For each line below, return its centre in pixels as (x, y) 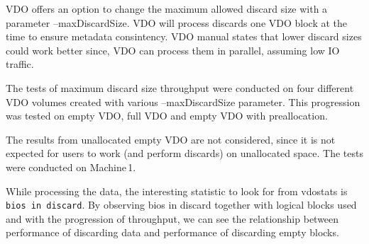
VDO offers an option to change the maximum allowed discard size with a (167, 8)
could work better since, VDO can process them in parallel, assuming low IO (173, 50)
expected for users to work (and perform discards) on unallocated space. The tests (184, 153)
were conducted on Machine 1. (71, 167)
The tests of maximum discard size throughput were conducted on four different (180, 87)
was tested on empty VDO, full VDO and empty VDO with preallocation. (167, 116)
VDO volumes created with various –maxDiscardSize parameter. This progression (183, 101)
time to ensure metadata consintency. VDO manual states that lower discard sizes (184, 36)
